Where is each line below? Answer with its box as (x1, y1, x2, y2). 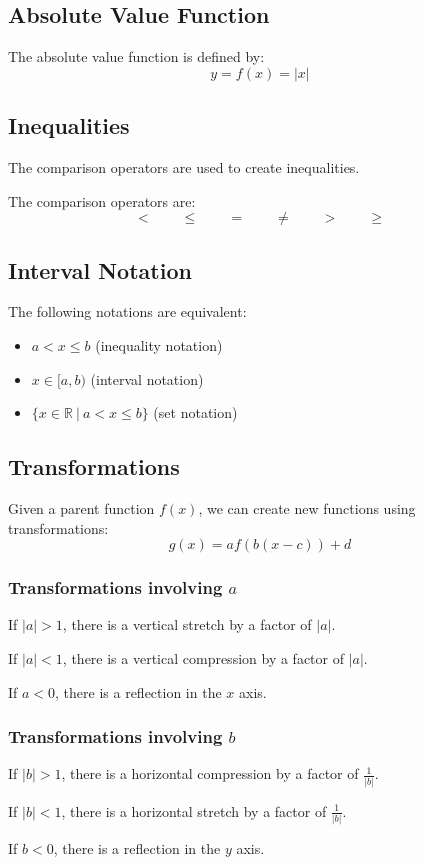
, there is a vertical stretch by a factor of (62, 614, 312, 635)
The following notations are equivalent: (8, 301, 247, 322)
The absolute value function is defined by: (8, 46, 265, 67)
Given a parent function (8, 497, 155, 518)
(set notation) (153, 402, 238, 423)
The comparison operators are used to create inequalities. (8, 157, 360, 177)
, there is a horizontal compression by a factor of (61, 763, 359, 784)
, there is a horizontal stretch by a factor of (61, 800, 327, 821)
